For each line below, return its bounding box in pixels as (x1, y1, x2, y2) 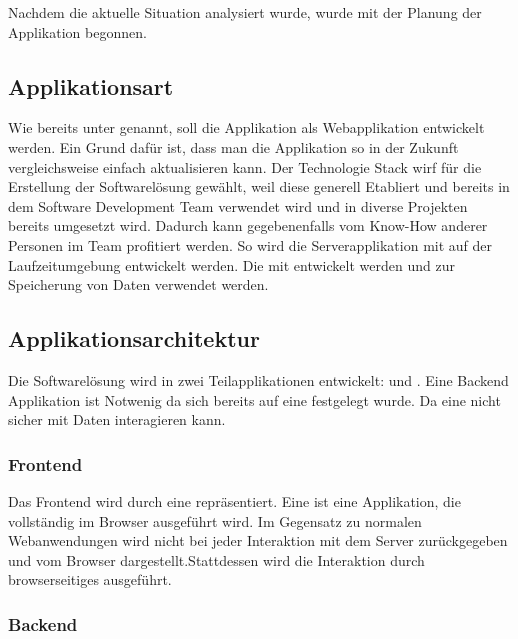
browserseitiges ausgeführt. (8, 569, 172, 590)
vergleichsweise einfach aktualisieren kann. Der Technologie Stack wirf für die (8, 156, 482, 177)
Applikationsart (8, 70, 174, 101)
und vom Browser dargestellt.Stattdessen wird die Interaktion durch (8, 549, 425, 570)
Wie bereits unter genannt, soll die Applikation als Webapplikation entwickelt (8, 117, 485, 138)
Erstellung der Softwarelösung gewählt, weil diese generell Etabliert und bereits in (8, 176, 510, 197)
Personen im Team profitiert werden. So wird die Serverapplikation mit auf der (8, 234, 493, 255)
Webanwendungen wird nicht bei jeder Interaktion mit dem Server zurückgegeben (8, 530, 508, 551)
